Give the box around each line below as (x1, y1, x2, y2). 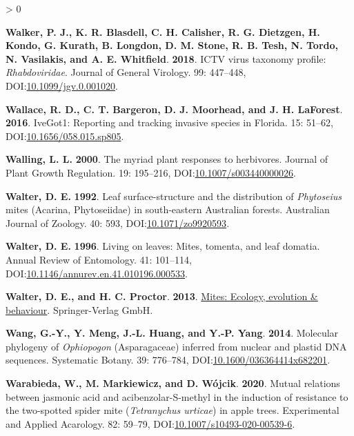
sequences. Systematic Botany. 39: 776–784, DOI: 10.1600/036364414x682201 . (6, 353, 331, 367)
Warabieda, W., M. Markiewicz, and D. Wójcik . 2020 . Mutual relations (6, 376, 340, 390)
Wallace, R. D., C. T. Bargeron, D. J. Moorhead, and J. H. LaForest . (6, 101, 343, 116)
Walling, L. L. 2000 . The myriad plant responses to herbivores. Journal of (6, 152, 328, 166)
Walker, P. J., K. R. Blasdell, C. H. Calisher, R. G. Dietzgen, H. (6, 24, 320, 39)
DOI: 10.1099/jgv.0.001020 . (6, 78, 118, 92)
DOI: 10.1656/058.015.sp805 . (6, 128, 124, 143)
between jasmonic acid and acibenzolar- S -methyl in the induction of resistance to (6, 389, 348, 404)
